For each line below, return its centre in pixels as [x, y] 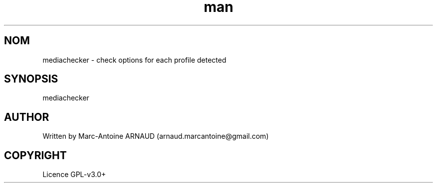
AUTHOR [27, 117]
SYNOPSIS [31, 79]
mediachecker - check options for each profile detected [134, 60]
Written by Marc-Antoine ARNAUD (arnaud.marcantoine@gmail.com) [156, 136]
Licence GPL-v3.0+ [74, 175]
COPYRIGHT [35, 155]
